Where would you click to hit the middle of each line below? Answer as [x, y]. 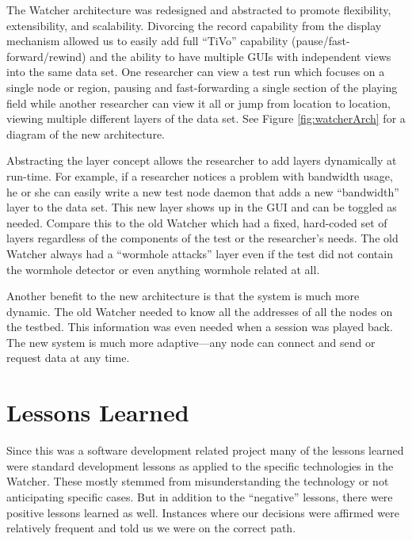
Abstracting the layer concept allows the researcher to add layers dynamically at [202, 160]
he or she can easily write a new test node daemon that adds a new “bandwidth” [203, 191]
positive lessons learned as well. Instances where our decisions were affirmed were [203, 512]
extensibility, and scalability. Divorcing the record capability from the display [194, 25]
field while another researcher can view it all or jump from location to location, [198, 103]
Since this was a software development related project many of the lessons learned [205, 450]
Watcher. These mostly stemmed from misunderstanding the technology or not [198, 481]
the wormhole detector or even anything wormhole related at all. [163, 269]
